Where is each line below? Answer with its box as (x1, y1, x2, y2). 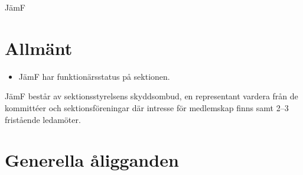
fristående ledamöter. (5, 113, 81, 125)
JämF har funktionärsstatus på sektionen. (18, 70, 170, 82)
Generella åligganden (5, 148, 179, 172)
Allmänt (5, 35, 73, 60)
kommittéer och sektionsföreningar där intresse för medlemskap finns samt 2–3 (5, 101, 289, 114)
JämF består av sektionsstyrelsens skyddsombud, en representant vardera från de (5, 90, 298, 102)
